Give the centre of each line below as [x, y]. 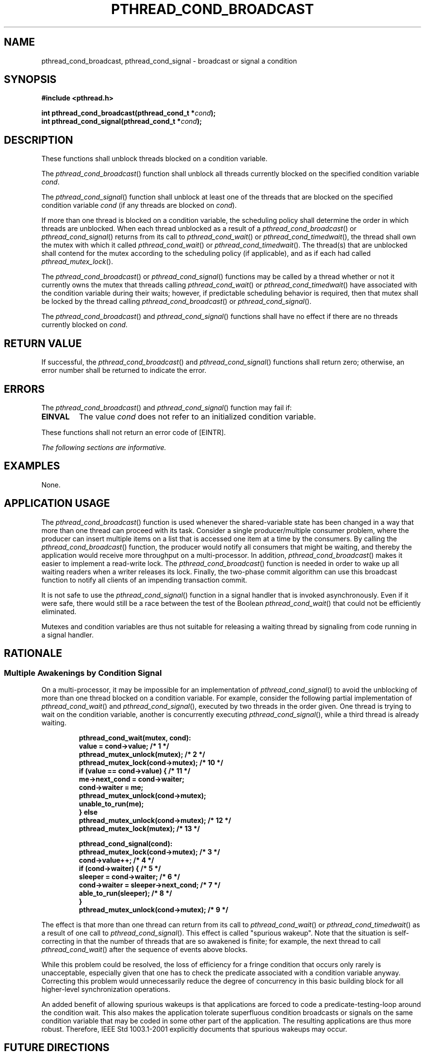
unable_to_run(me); [111, 804]
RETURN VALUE [43, 343]
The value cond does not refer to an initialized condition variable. [197, 416]
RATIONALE [33, 653]
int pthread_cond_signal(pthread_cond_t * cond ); [122, 121]
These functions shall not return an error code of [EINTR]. [134, 432]
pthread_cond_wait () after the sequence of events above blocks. [145, 949]
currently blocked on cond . [84, 325]
